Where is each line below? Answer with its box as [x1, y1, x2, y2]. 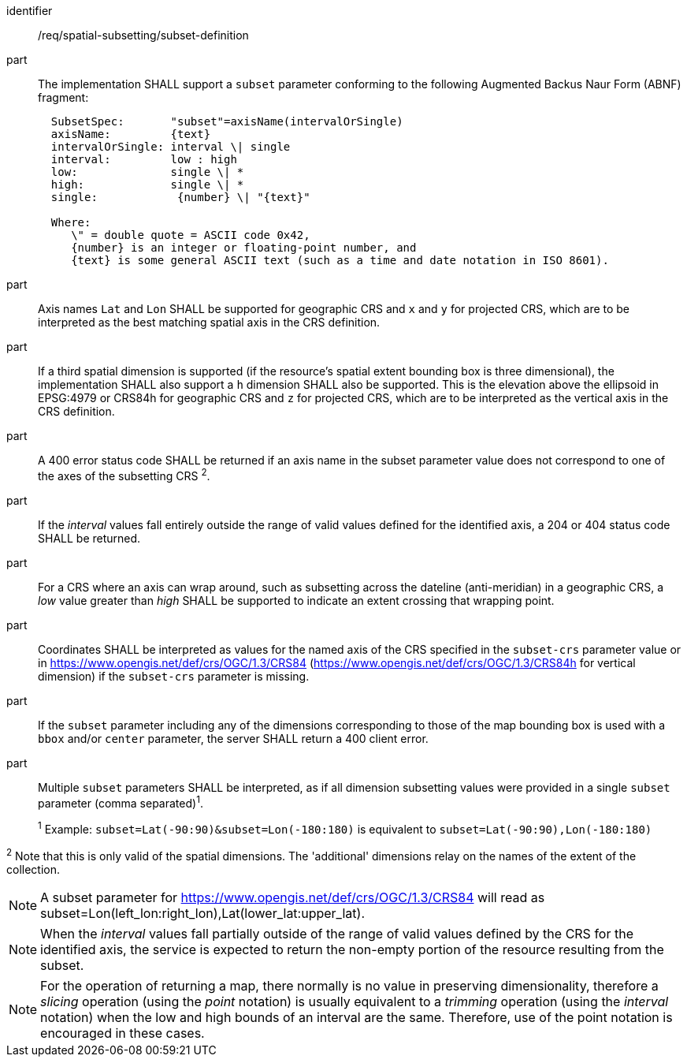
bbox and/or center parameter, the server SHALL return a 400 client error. [38, 731, 429, 745]
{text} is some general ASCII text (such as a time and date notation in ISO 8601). [71, 254, 609, 267]
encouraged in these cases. [40, 1024, 205, 1041]
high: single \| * [50, 178, 244, 191]
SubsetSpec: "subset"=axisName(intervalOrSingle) [50, 115, 403, 128]
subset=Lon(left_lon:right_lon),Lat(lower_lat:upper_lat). [40, 904, 365, 921]
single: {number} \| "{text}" [50, 191, 310, 203]
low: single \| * [50, 166, 244, 178]
